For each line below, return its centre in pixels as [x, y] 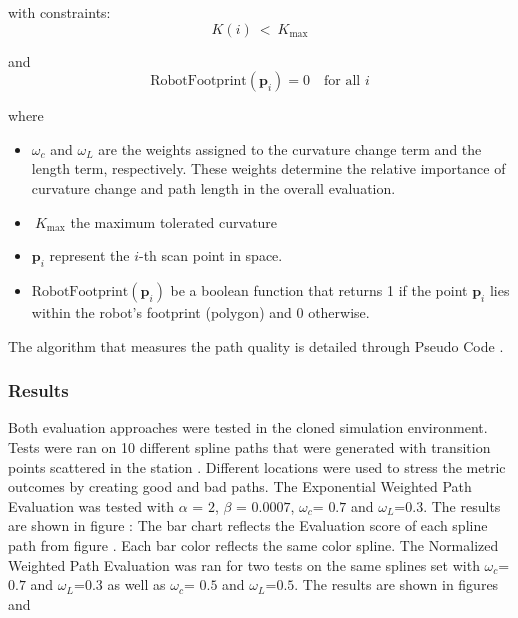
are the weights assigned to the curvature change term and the [290, 148]
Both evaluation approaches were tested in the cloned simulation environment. [248, 427]
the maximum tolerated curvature [174, 221]
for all [342, 81]
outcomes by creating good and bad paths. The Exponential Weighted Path [240, 486]
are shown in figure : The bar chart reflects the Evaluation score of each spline [248, 525]
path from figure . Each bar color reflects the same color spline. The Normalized [253, 544]
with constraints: [59, 12]
